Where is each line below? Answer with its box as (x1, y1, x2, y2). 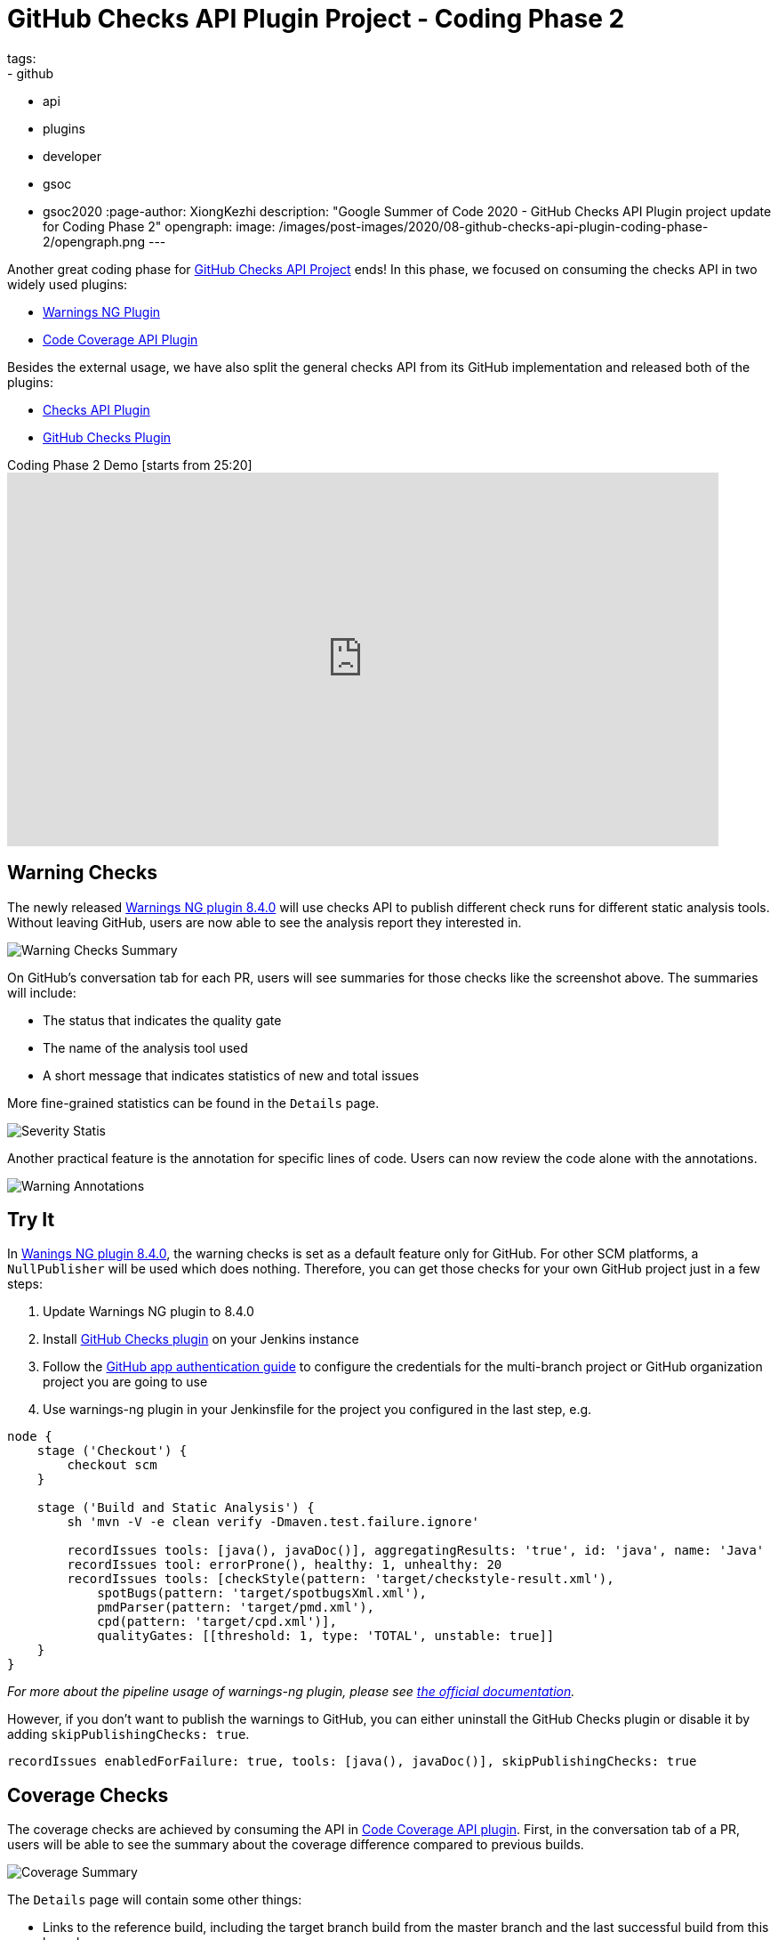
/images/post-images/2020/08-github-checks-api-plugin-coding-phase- (278, 218, 709, 234)
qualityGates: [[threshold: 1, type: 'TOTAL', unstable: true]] (97, 1629, 555, 1644)
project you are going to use (43, 1374, 208, 1390)
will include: (7, 984, 76, 1000)
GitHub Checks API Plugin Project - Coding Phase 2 (7, 4, 625, 34)
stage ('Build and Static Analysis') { (36, 1500, 315, 1516)
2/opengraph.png (43, 233, 146, 249)
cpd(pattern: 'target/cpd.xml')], (97, 1614, 337, 1629)
